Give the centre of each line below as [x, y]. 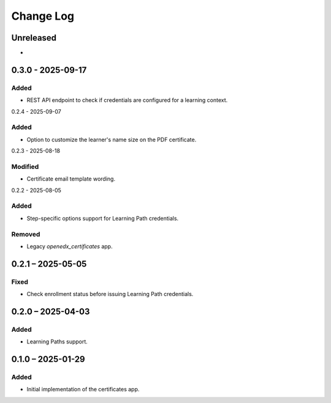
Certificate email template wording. [71, 179]
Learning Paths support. [57, 342]
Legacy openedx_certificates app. [70, 246]
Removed [26, 234]
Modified [25, 166]
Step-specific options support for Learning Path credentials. [103, 218]
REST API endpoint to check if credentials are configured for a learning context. [127, 100]
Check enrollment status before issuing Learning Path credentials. [110, 294]
